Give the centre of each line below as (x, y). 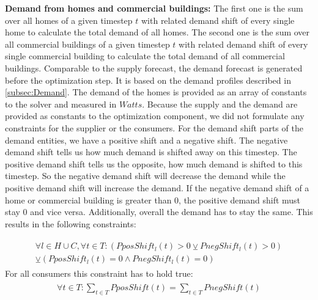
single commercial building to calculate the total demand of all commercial (145, 56)
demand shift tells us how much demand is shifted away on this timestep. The (151, 152)
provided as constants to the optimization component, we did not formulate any (155, 116)
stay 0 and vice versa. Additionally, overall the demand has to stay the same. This (159, 212)
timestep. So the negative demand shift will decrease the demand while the (145, 176)
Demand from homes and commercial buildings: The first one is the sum (154, 8)
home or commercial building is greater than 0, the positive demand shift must (153, 199)
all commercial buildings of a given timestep (87, 44)
